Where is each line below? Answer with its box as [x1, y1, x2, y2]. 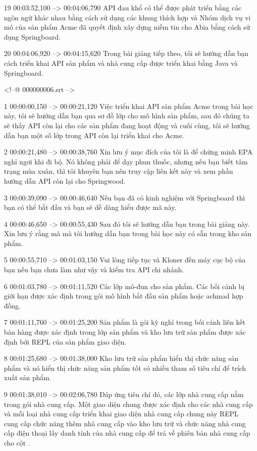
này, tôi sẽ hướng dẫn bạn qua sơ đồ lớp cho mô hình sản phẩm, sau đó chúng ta [4, 110, 250, 121]
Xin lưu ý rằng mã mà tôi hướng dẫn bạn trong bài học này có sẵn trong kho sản [4, 228, 252, 239]
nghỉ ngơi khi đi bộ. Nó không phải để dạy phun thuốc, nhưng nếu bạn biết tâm [4, 156, 248, 166]
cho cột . [4, 437, 30, 448]
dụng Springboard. [4, 31, 61, 42]
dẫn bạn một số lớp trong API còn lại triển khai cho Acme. [4, 130, 184, 140]
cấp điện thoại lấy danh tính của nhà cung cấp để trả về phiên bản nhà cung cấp [4, 428, 251, 438]
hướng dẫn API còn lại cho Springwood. [4, 175, 126, 186]
